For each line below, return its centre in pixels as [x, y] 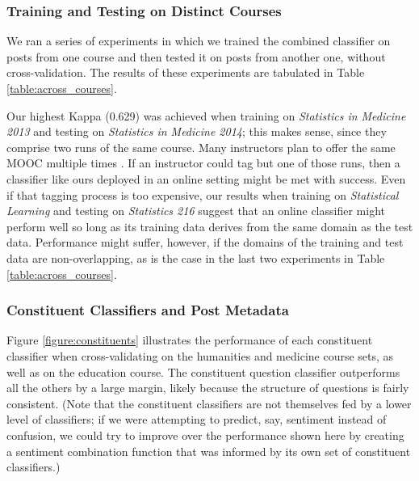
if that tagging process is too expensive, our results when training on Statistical [203, 194]
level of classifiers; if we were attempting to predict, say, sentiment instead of [197, 419]
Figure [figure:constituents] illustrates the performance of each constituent [190, 340]
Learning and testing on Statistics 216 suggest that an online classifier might [196, 211]
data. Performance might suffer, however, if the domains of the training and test [205, 242]
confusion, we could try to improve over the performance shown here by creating [205, 435]
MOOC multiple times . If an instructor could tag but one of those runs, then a [203, 163]
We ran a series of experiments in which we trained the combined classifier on [199, 41]
